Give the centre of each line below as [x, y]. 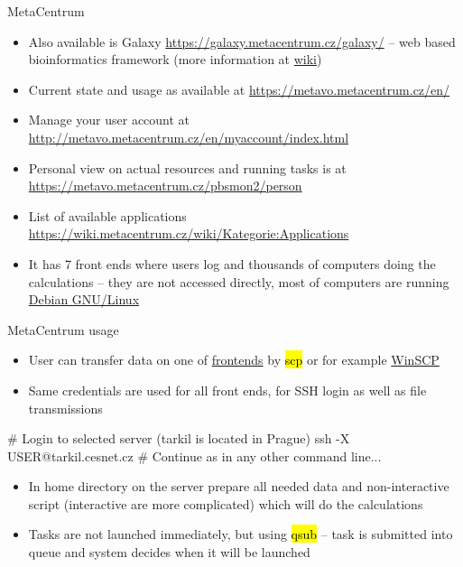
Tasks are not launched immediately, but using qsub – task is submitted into [241, 534]
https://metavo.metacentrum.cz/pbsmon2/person [165, 186]
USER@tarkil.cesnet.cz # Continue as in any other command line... [194, 455]
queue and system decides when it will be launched [169, 552]
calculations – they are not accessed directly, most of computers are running [239, 281]
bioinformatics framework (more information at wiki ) [175, 59]
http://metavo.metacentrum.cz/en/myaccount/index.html [189, 137]
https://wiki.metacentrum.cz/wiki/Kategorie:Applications [189, 233]
